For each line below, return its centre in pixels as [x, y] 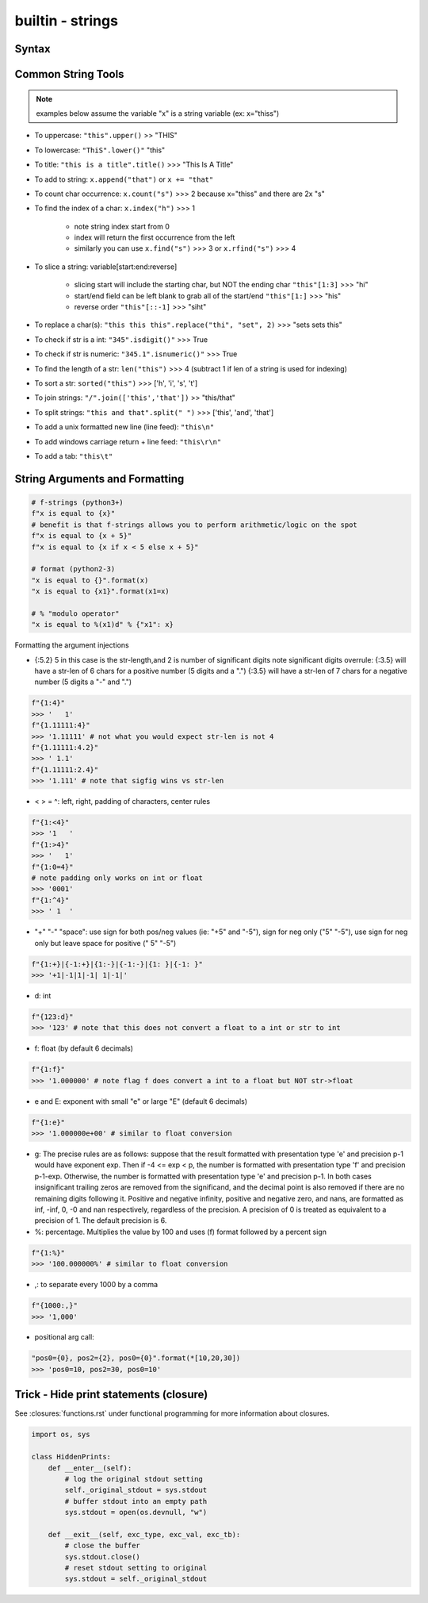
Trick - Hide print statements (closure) [111, 1395]
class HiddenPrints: [71, 1457]
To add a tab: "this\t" [74, 456]
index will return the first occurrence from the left [155, 237]
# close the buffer [102, 1546]
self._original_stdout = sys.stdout [136, 1490]
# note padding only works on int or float [117, 878]
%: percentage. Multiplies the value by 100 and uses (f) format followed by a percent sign [180, 1232]
